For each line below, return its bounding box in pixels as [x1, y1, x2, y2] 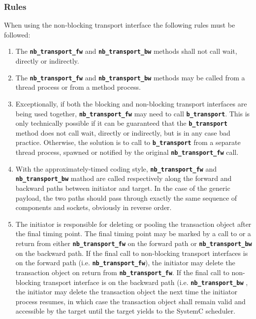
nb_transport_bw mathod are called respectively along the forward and [15, 173, 232, 183]
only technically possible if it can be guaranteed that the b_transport [15, 118, 227, 128]
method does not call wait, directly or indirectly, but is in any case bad [15, 127, 230, 138]
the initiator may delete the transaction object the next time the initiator [15, 286, 237, 297]
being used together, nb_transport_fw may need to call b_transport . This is [15, 108, 250, 118]
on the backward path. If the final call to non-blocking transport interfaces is [15, 248, 248, 258]
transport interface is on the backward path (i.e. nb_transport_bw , [43, 277, 248, 287]
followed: [4, 29, 31, 39]
